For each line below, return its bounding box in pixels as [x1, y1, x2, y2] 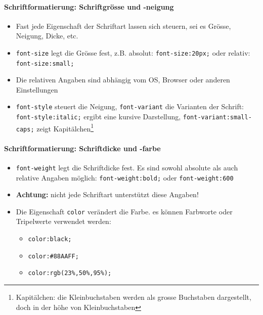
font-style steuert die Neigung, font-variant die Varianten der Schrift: [16, 101, 244, 112]
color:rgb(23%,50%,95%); [28, 269, 112, 277]
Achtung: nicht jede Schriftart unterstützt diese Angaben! [16, 189, 199, 200]
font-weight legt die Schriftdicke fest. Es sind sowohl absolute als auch [16, 162, 238, 172]
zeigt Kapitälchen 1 [36, 121, 94, 133]
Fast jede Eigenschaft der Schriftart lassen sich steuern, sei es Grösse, [16, 20, 231, 31]
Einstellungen [16, 84, 58, 95]
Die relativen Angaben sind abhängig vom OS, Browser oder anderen [16, 74, 230, 85]
